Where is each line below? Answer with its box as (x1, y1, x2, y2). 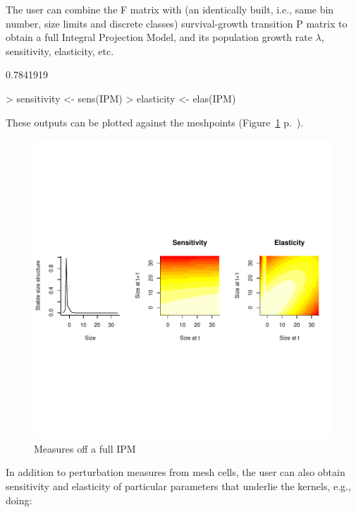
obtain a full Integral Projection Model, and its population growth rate (6, 30, 312, 44)
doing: (6, 492, 32, 507)
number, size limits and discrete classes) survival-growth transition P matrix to (6, 16, 348, 30)
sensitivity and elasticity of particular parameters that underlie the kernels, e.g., (6, 478, 351, 493)
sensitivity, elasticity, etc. (6, 43, 114, 58)
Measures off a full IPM (34, 441, 136, 456)
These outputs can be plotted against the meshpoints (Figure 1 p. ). (6, 114, 304, 129)
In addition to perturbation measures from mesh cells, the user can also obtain (6, 465, 345, 480)
